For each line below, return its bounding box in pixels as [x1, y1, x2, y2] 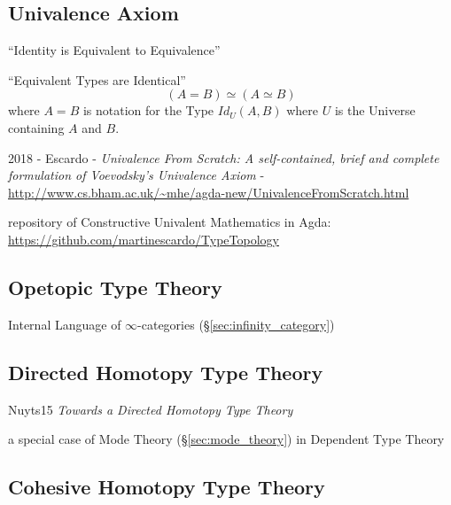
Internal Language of [8, 315, 121, 333]
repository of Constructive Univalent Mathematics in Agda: [8, 213, 331, 231]
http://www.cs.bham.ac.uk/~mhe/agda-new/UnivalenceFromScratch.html [8, 183, 409, 201]
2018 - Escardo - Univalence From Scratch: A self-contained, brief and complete [8, 148, 439, 167]
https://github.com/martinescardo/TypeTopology [8, 229, 279, 248]
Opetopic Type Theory [8, 273, 222, 300]
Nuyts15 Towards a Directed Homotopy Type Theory [8, 400, 293, 418]
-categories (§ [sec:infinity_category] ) [137, 315, 335, 333]
